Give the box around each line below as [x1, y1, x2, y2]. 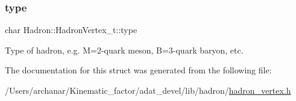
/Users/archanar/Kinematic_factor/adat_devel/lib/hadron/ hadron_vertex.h [5, 84, 291, 96]
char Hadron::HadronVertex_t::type [5, 23, 137, 36]
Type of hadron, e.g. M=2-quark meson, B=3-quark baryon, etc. [5, 43, 244, 56]
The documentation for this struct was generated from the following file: [5, 64, 272, 76]
